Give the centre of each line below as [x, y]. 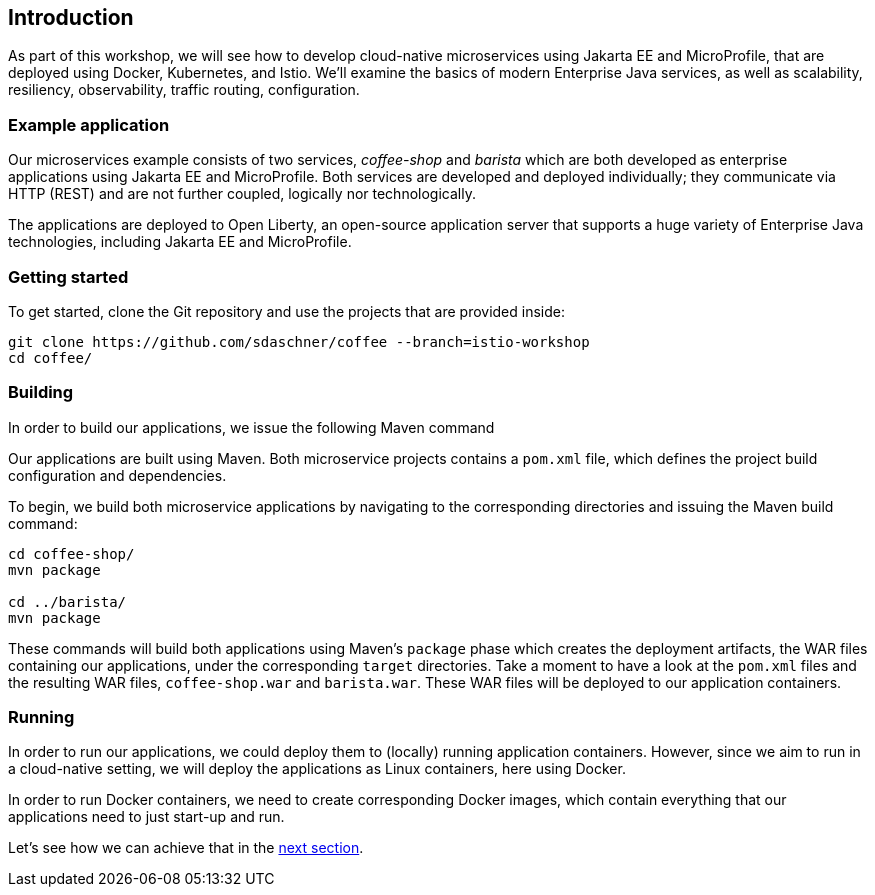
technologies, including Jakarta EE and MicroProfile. [180, 242]
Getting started [68, 276]
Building [41, 392]
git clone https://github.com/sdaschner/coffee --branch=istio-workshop [299, 341]
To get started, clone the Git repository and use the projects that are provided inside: [286, 311]
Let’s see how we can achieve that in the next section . [186, 848]
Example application [89, 124]
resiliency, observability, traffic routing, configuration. [184, 90]
